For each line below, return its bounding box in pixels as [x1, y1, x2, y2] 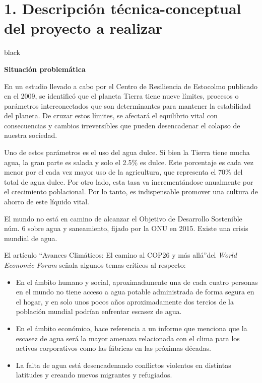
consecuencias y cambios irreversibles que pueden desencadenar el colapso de [4, 120, 240, 130]
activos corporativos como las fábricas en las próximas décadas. [16, 343, 212, 353]
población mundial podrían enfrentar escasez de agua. [16, 306, 182, 317]
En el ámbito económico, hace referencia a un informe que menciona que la [16, 323, 247, 333]
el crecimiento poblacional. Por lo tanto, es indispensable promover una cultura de [4, 186, 258, 197]
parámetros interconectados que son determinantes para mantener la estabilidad [4, 100, 251, 111]
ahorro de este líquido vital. [4, 196, 89, 207]
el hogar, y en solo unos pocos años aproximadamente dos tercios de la [16, 296, 234, 307]
